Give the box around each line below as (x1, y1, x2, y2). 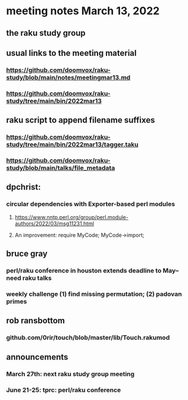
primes (6, 297, 27, 305)
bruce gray (6, 249, 48, 259)
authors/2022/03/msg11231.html (14, 220, 94, 227)
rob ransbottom (6, 315, 65, 326)
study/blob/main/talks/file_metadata (6, 164, 115, 172)
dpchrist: (6, 182, 41, 192)
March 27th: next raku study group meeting (6, 370, 135, 378)
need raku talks (6, 274, 52, 282)
